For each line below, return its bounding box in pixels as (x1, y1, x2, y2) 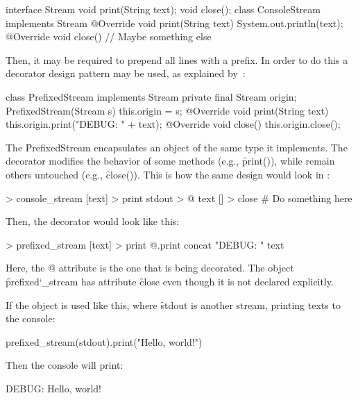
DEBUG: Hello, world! (6, 381, 102, 395)
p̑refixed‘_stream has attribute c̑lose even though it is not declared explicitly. (6, 274, 334, 288)
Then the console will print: (6, 358, 123, 372)
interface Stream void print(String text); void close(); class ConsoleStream (6, 2, 321, 16)
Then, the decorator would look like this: (6, 214, 180, 228)
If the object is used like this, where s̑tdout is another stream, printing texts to (6, 297, 341, 312)
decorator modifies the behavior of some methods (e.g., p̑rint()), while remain (6, 153, 335, 168)
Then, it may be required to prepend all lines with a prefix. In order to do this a (6, 52, 348, 67)
